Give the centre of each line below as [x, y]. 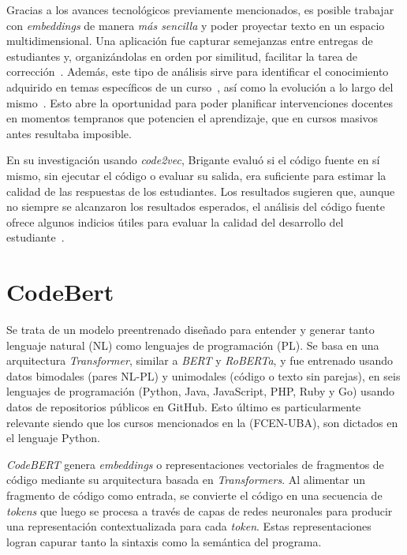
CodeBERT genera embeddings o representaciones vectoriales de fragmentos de [195, 464]
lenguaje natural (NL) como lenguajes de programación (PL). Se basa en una [193, 345]
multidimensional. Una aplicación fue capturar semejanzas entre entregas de [190, 41]
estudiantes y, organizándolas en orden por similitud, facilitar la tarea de [182, 56]
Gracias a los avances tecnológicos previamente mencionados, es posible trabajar [200, 9]
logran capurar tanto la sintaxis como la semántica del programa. [164, 541]
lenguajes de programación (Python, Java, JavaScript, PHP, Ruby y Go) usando [200, 391]
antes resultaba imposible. [69, 133]
